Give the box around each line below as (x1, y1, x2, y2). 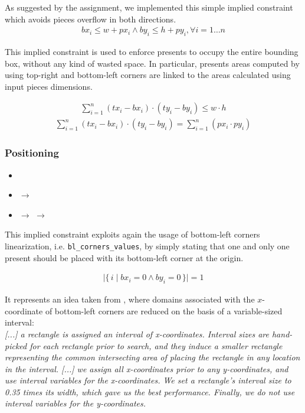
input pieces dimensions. (5, 80, 93, 92)
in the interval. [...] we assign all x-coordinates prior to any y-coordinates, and (5, 362, 288, 375)
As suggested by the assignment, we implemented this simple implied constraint (5, 1, 293, 13)
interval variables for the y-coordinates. (5, 397, 146, 409)
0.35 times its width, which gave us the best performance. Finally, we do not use (5, 385, 295, 398)
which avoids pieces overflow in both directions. (5, 12, 176, 25)
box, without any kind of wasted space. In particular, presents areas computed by (5, 57, 300, 69)
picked (5, 339, 27, 352)
